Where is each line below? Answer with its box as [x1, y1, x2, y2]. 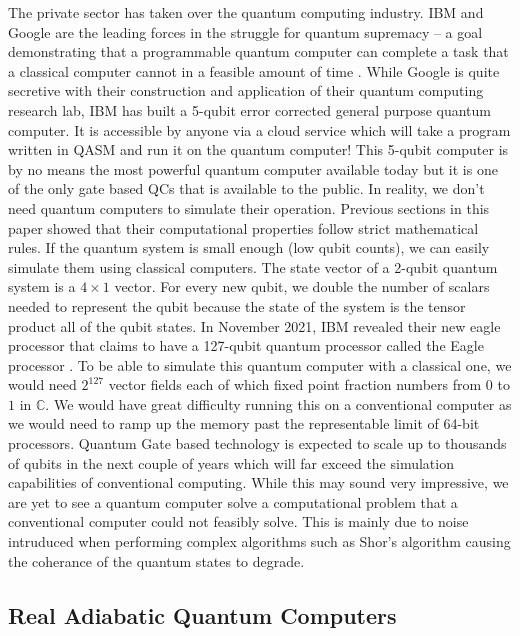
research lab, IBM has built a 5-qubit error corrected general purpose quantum [8, 99, 492, 120]
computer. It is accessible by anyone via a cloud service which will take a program [8, 119, 511, 140]
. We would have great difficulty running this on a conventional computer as [45, 393, 512, 414]
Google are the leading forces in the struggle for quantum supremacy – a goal [8, 21, 483, 42]
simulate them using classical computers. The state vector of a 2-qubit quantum [8, 256, 498, 277]
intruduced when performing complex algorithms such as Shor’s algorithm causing [8, 531, 511, 552]
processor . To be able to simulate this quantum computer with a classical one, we [8, 354, 512, 375]
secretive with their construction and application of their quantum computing [8, 80, 484, 101]
